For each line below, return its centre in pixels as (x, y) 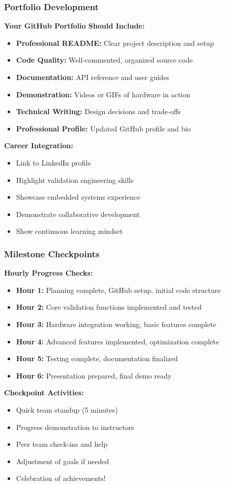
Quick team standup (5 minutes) (67, 409)
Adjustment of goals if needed (62, 461)
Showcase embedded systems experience (78, 197)
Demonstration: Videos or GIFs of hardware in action (103, 94)
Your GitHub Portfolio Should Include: (74, 26)
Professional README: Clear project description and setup (115, 43)
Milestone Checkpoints (52, 253)
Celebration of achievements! (61, 478)
